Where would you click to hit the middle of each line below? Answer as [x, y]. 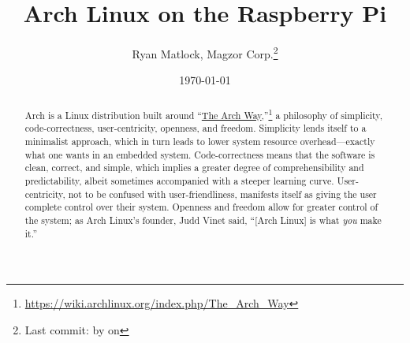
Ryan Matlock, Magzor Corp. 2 [205, 52]
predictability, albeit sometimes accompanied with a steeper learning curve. [179, 181]
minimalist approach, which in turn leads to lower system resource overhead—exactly [200, 142]
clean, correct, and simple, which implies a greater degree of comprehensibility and [194, 168]
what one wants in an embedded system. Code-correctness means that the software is [200, 154]
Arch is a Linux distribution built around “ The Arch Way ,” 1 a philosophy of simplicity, [203, 114]
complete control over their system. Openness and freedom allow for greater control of [201, 207]
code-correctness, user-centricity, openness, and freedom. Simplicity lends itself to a [196, 128]
